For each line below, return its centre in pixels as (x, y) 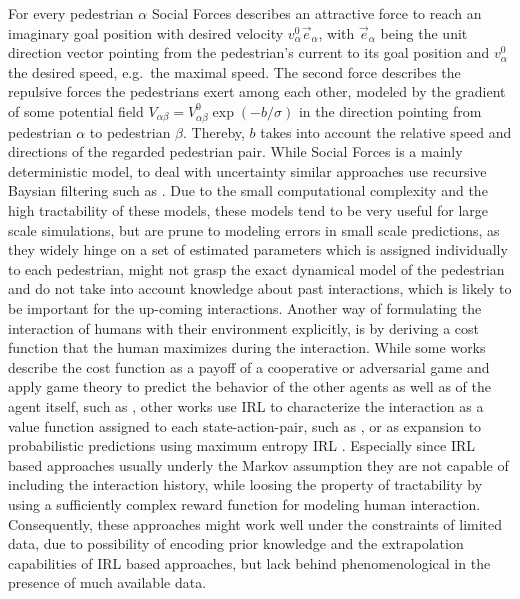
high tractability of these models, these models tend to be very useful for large (248, 210)
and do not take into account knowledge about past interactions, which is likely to (260, 288)
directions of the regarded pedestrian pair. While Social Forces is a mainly (235, 151)
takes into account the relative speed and (386, 131)
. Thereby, (214, 131)
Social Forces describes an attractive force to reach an (316, 13)
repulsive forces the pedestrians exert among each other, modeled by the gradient (257, 91)
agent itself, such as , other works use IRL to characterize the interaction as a (246, 406)
